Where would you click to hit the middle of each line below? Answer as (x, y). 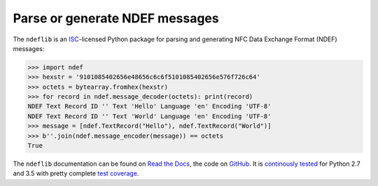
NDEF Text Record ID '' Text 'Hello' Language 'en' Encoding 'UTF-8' (149, 106)
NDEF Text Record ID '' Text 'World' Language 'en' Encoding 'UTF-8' (149, 116)
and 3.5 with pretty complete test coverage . (76, 173)
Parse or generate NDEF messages (116, 18)
